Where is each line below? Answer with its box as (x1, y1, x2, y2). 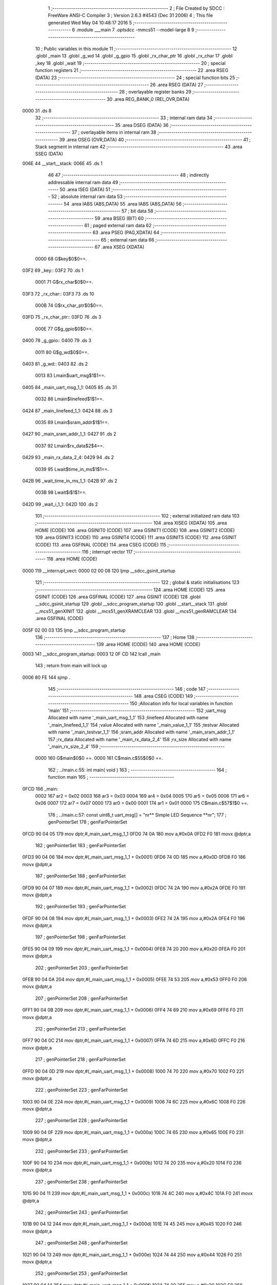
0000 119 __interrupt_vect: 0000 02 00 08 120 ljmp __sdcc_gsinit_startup (22, 567, 175, 574)
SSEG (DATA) (35, 151, 64, 157)
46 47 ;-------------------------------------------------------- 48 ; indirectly (48, 172, 209, 178)
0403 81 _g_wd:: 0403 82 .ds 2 (22, 361, 88, 367)
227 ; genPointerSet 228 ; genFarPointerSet (35, 1117, 128, 1124)
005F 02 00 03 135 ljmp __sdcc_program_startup (22, 627, 126, 633)
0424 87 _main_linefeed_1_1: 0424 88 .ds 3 (22, 408, 113, 414)
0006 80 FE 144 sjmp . (22, 674, 70, 681)
